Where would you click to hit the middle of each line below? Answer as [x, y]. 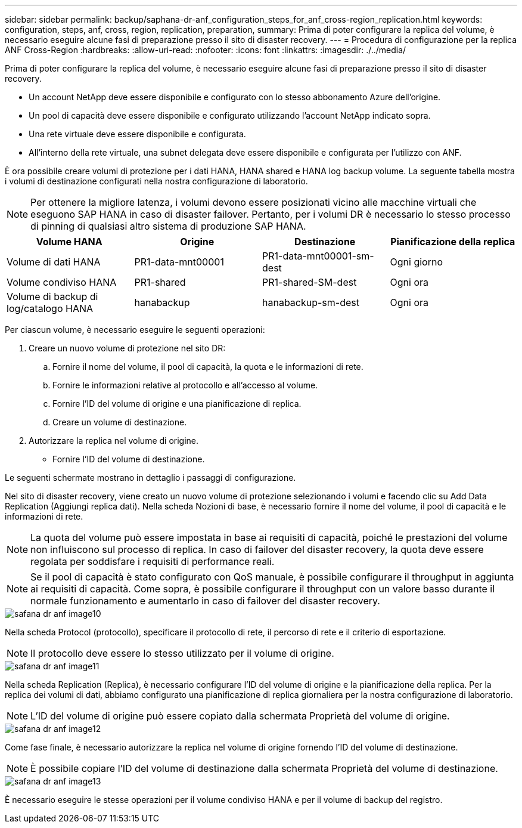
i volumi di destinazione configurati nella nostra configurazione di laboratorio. [156, 181]
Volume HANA [69, 242]
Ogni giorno [416, 262]
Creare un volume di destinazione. [120, 422]
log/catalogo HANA [50, 308]
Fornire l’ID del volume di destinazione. [129, 459]
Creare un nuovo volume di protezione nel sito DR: [127, 348]
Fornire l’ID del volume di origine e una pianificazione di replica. [177, 404]
